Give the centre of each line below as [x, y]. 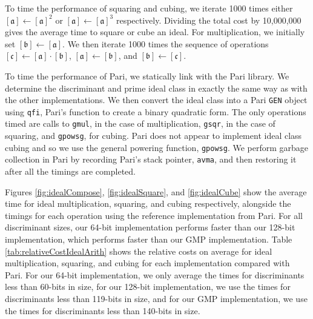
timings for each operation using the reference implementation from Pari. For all [154, 215]
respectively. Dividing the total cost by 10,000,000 [209, 20]
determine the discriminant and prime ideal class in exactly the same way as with [156, 88]
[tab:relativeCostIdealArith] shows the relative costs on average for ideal [139, 251]
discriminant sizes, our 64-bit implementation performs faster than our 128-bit [150, 227]
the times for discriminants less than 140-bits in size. [103, 310]
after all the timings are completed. [70, 171]
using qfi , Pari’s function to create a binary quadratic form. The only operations [156, 111]
